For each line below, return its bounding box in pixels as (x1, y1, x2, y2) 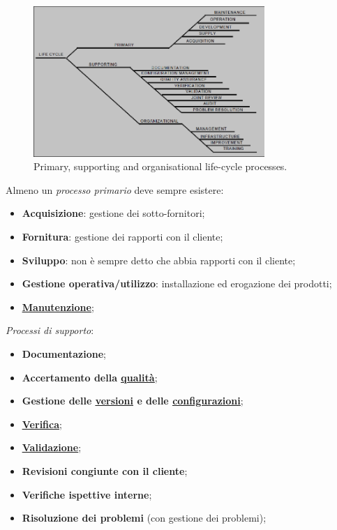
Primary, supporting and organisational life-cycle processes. (33, 159, 287, 174)
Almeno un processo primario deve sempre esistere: (6, 182, 224, 197)
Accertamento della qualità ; (22, 370, 158, 384)
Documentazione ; (22, 347, 107, 361)
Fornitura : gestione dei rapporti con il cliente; (22, 229, 223, 244)
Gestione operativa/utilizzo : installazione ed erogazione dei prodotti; (22, 276, 332, 291)
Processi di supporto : (6, 323, 94, 338)
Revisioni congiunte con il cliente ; (22, 463, 188, 478)
